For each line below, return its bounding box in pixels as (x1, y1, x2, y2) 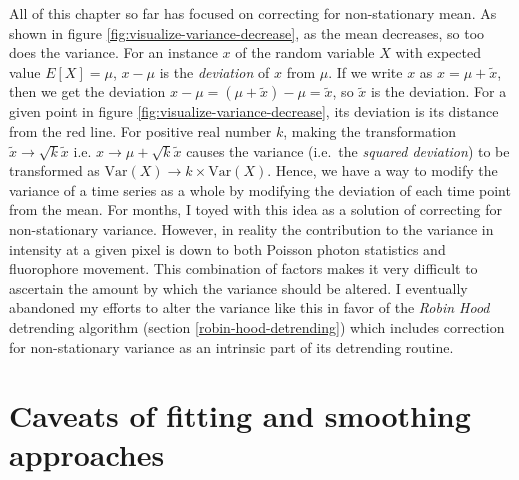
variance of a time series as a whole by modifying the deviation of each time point (9, 179, 511, 200)
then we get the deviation (9, 81, 166, 102)
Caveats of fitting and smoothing (9, 395, 471, 436)
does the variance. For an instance (9, 42, 218, 63)
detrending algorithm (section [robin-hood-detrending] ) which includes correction (9, 316, 505, 337)
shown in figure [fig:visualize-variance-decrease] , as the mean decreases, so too (9, 22, 485, 43)
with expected (395, 42, 481, 63)
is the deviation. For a (370, 81, 507, 102)
